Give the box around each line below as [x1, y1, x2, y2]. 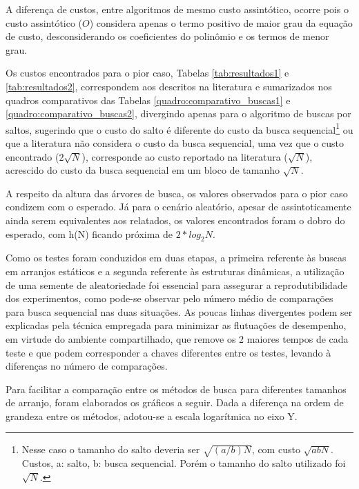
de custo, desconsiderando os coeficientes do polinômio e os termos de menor [6, 29, 329, 43]
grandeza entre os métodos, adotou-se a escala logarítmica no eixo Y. [6, 408, 298, 423]
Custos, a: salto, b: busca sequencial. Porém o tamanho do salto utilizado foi [21, 456, 346, 470]
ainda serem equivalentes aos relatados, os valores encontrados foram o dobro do [6, 212, 345, 227]
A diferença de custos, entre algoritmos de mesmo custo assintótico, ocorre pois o [6, 2, 349, 16]
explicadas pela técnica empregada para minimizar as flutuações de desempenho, [6, 318, 347, 332]
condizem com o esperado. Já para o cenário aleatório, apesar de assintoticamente [6, 199, 351, 214]
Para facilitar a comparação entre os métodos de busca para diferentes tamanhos [6, 381, 347, 396]
